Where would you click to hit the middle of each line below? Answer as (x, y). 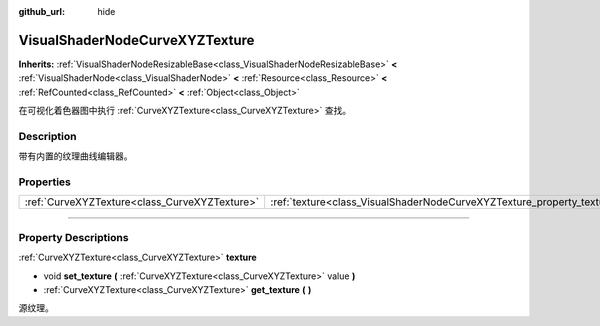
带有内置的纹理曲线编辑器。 (75, 156)
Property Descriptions (73, 237)
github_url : (41, 11)
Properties (45, 182)
